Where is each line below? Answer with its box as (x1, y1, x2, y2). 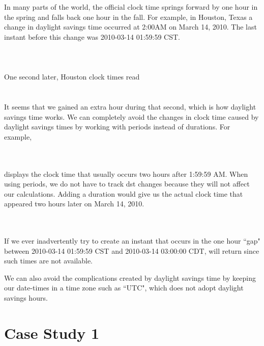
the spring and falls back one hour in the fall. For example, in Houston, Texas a (4, 11, 253, 22)
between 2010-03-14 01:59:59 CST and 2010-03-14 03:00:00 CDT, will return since (4, 245, 259, 256)
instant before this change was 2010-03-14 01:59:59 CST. (4, 31, 180, 42)
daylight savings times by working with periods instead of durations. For (4, 121, 230, 132)
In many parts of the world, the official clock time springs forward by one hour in (4, 2, 258, 12)
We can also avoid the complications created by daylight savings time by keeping (4, 272, 256, 283)
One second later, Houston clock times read (4, 71, 140, 82)
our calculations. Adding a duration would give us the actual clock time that (4, 188, 243, 199)
